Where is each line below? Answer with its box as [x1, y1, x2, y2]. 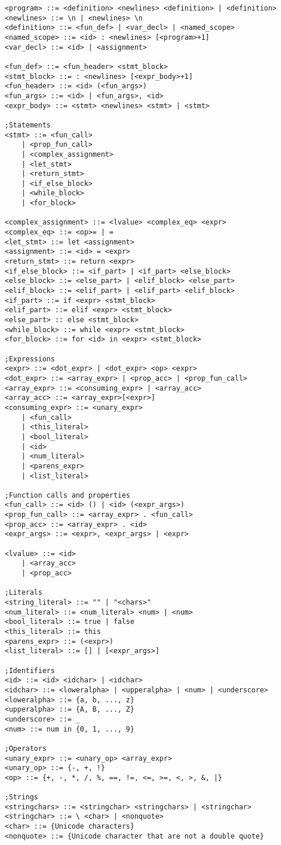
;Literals [5, 588, 43, 597]
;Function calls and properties [5, 491, 130, 499]
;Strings [5, 793, 39, 802]
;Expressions [5, 354, 55, 363]
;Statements [5, 120, 51, 129]
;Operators [5, 744, 47, 753]
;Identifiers [5, 666, 55, 675]
